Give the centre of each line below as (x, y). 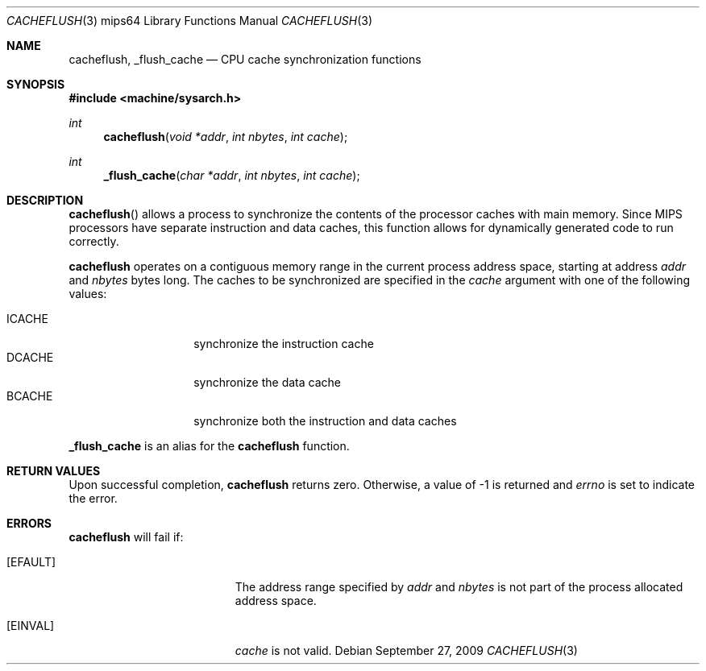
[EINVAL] (31, 625)
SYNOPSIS (36, 84)
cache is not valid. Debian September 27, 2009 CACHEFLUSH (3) (406, 650)
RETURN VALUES (54, 471)
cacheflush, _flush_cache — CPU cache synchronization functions (245, 59)
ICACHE (27, 319)
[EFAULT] (31, 562)
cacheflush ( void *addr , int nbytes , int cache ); (226, 137)
